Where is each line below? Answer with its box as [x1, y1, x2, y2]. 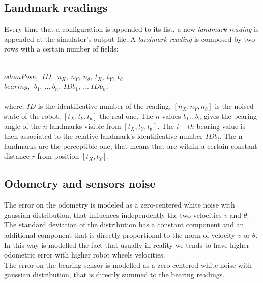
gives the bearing [203, 110, 257, 121]
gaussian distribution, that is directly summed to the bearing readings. [4, 269, 225, 280]
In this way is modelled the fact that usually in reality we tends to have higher [4, 239, 250, 250]
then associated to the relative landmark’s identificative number [4, 131, 203, 141]
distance [4, 150, 30, 161]
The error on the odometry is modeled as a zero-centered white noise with [4, 199, 235, 210]
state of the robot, [4, 110, 61, 121]
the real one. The [99, 110, 153, 121]
